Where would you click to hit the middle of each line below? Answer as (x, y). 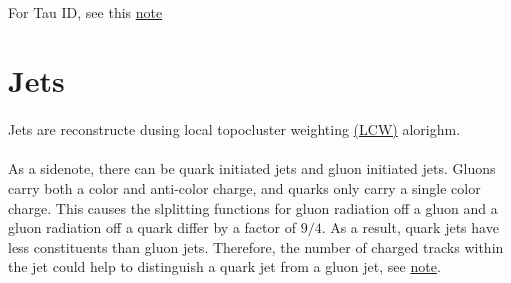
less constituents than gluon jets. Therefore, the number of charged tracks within (256, 246)
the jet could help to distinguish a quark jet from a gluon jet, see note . (224, 266)
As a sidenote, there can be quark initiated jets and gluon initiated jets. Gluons (252, 168)
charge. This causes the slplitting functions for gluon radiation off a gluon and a (253, 207)
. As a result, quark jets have (410, 227)
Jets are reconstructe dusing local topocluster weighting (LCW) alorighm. (234, 129)
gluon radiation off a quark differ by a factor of (152, 227)
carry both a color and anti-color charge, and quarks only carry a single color (244, 187)
